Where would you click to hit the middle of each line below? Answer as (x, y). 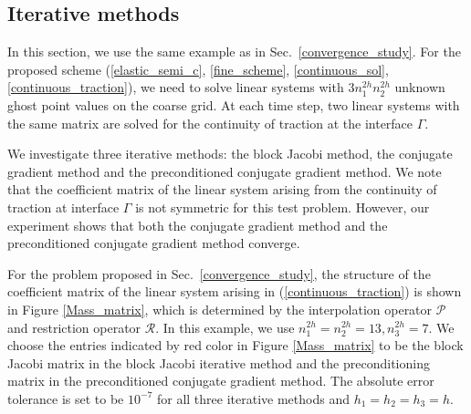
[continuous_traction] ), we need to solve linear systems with (176, 87)
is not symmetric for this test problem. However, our (283, 207)
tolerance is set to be (66, 398)
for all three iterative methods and (253, 398)
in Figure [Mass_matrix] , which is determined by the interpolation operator (220, 309)
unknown (420, 87)
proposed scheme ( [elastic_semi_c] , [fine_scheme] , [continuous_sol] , (198, 69)
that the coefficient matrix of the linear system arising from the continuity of (222, 189)
